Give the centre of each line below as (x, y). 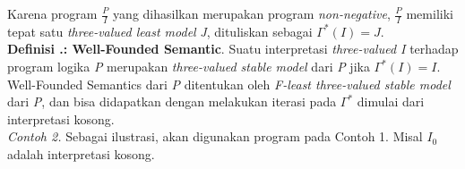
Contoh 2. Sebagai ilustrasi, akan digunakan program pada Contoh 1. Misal (215, 136)
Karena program (52, 13)
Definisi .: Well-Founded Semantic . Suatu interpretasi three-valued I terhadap (233, 49)
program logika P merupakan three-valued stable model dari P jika (189, 67)
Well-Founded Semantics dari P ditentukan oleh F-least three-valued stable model (229, 84)
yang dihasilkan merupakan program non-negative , (252, 13)
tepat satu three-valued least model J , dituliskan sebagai (160, 31)
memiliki (430, 13)
